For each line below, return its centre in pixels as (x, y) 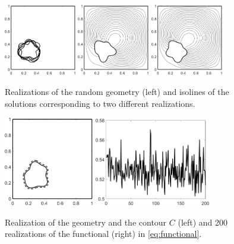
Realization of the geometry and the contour (86, 222)
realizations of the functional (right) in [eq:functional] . (103, 234)
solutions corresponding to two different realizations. (100, 103)
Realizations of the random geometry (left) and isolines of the (117, 91)
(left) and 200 (203, 222)
